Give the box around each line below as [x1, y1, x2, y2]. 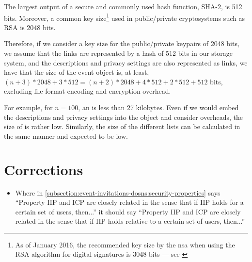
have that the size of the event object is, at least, [4, 67, 149, 77]
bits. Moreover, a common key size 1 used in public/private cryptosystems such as [4, 11, 245, 23]
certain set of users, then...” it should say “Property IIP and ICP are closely [15, 206, 241, 216]
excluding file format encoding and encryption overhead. [4, 86, 171, 96]
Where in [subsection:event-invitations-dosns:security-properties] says [15, 187, 220, 197]
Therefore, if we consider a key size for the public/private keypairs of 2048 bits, [4, 38, 239, 49]
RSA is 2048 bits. [4, 22, 56, 32]
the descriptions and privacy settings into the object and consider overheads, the [4, 112, 243, 122]
